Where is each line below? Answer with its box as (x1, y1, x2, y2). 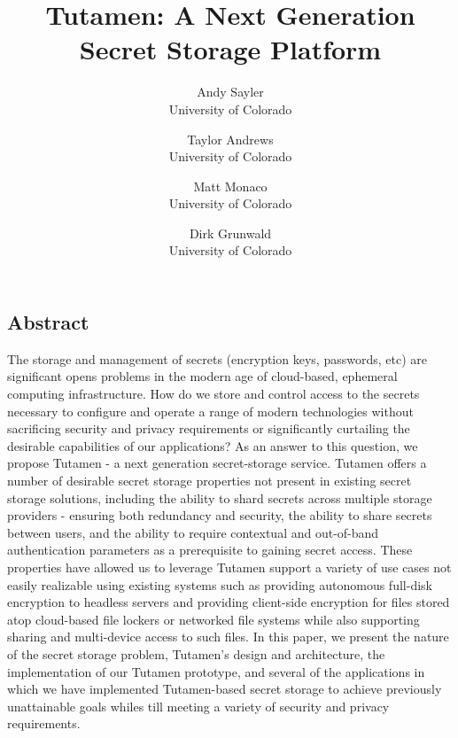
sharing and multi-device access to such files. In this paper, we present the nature (7, 627, 449, 646)
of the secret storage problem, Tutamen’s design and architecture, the (7, 644, 385, 663)
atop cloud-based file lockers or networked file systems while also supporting (7, 610, 420, 628)
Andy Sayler (197, 82, 264, 101)
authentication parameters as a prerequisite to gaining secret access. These (7, 540, 413, 559)
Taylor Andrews (187, 129, 274, 148)
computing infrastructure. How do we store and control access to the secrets (7, 385, 420, 403)
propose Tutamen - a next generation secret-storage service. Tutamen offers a (7, 454, 427, 472)
